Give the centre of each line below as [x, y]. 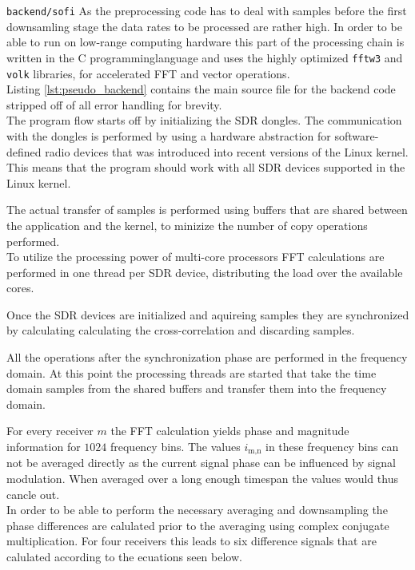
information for [44, 447]
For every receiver [50, 431]
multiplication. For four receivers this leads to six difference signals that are [192, 541]
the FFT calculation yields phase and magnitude [230, 431]
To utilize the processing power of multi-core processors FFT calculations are [196, 257]
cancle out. [33, 494]
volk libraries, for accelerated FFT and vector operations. [148, 73]
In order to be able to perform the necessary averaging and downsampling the [197, 510]
